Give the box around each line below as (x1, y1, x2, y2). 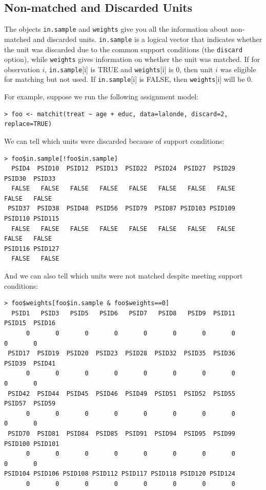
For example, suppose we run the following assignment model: (4, 91, 198, 102)
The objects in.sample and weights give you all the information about (4, 24, 229, 34)
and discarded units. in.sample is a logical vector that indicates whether (33, 33, 262, 44)
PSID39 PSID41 (4, 359, 56, 367)
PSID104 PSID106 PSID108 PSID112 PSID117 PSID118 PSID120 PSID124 (4, 470, 236, 478)
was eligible (220, 63, 256, 74)
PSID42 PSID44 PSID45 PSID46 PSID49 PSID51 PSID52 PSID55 (8, 390, 236, 397)
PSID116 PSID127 (4, 245, 59, 252)
